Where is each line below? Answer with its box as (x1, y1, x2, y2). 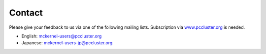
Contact (9, 7, 43, 18)
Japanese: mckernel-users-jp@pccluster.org (21, 40, 113, 46)
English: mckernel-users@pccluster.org (21, 33, 102, 39)
